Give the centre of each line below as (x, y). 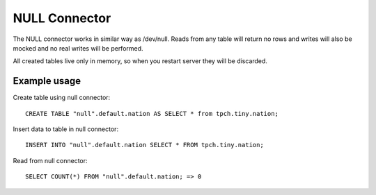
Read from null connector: (50, 160)
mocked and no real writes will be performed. (78, 48)
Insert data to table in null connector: (65, 129)
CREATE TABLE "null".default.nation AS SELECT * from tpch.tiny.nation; (152, 113)
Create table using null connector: (62, 98)
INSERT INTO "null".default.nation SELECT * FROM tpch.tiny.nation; (144, 145)
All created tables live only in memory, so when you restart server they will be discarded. (140, 61)
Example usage (47, 81)
